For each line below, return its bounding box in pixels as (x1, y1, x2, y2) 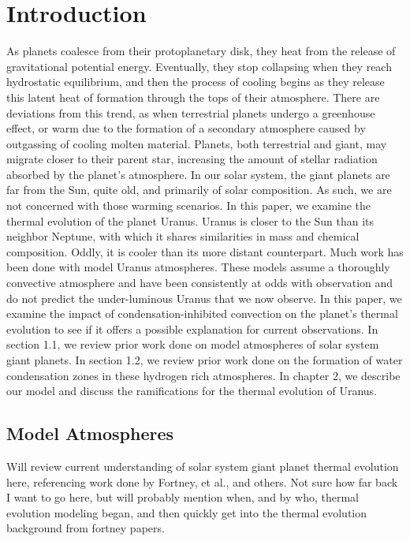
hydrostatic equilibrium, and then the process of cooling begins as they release (6, 73, 385, 90)
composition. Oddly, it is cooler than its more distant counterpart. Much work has (6, 243, 404, 259)
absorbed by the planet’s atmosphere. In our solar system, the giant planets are (6, 166, 390, 182)
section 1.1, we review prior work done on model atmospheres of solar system (6, 336, 379, 353)
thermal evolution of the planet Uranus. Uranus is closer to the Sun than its (6, 212, 375, 229)
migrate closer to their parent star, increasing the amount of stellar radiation (6, 151, 378, 167)
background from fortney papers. (6, 520, 165, 536)
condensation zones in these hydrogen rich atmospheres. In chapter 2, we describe (6, 367, 401, 383)
